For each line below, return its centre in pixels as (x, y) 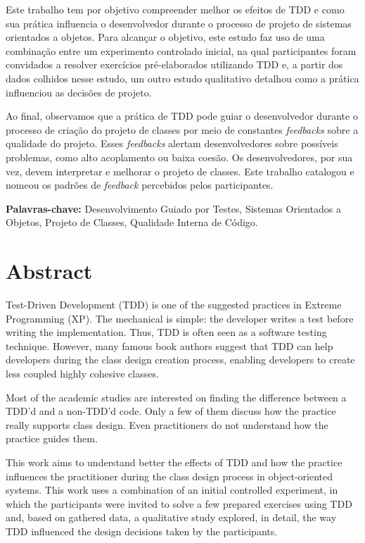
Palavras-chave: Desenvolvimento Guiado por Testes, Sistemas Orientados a (173, 208)
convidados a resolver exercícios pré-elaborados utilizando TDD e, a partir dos (174, 64)
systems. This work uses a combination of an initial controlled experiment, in (172, 490)
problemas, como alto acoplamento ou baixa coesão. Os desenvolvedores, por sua (179, 157)
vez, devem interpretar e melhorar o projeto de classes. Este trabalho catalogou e (180, 171)
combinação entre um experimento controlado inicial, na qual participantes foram (181, 50)
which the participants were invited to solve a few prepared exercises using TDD (179, 503)
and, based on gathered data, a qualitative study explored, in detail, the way (171, 517)
